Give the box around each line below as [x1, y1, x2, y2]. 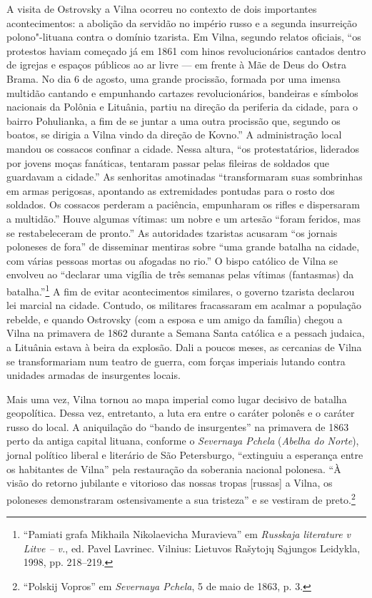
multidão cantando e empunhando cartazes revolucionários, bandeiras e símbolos [6, 85, 358, 100]
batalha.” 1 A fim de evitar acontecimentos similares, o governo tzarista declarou [6, 281, 355, 298]
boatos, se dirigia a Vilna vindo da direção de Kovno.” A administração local [6, 127, 342, 142]
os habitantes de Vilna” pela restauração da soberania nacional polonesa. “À [6, 461, 341, 476]
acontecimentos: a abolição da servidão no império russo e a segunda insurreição [6, 15, 358, 30]
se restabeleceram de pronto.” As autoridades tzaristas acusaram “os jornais [6, 225, 338, 240]
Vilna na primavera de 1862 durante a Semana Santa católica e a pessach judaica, [6, 325, 365, 340]
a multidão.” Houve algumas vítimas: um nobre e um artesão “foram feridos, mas [6, 211, 361, 225]
